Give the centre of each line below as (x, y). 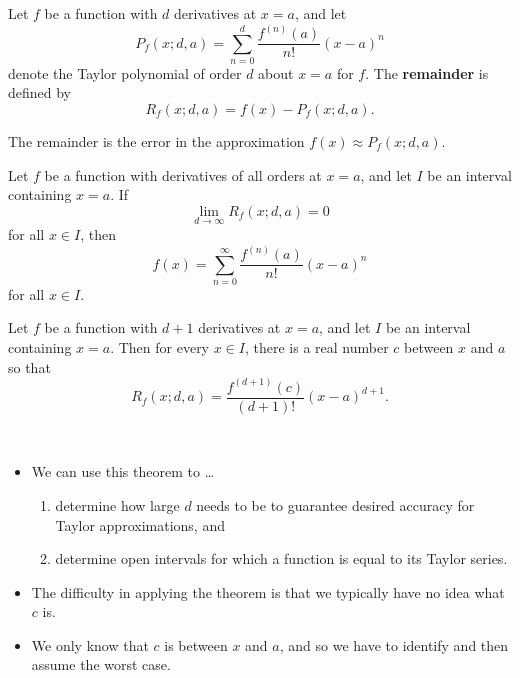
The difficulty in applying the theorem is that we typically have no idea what (268, 591)
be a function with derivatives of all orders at (183, 174)
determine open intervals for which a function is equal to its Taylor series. (281, 558)
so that (29, 366)
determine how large (117, 504)
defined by (40, 92)
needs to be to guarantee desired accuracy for (335, 504)
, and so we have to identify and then (394, 644)
